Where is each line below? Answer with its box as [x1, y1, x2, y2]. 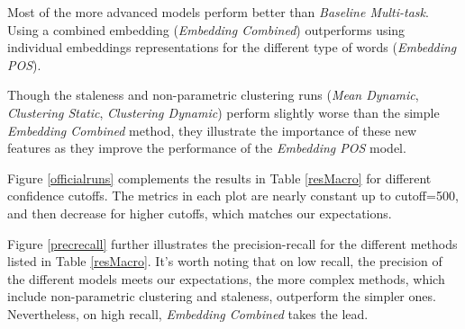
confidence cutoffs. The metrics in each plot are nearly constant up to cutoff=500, [7, 186, 459, 205]
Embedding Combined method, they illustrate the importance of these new [7, 120, 417, 139]
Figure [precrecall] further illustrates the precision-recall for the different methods [7, 234, 458, 253]
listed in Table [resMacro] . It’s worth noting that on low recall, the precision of [7, 252, 442, 271]
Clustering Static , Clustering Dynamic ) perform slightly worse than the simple [7, 102, 440, 121]
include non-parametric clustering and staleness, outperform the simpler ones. [7, 287, 436, 306]
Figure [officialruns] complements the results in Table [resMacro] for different [7, 168, 432, 187]
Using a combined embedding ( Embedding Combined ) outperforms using [7, 20, 406, 39]
